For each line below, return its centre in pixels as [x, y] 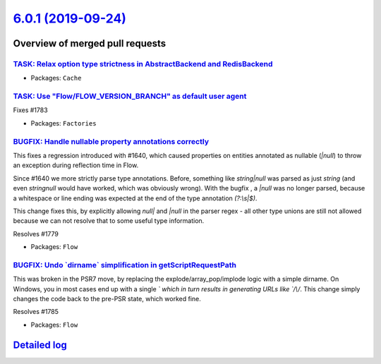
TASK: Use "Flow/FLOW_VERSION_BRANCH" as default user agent [130, 97]
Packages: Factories [64, 123]
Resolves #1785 [36, 312]
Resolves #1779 [36, 233]
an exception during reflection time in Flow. [76, 165]
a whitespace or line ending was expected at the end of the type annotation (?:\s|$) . [135, 198]
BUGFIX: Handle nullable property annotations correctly [111, 141]
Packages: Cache [56, 78]
